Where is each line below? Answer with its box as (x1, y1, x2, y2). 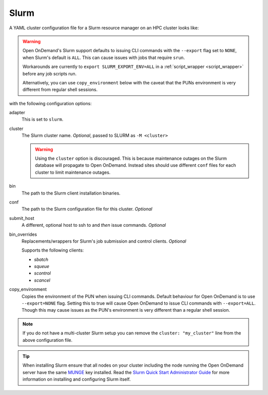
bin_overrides (9, 231, 37, 237)
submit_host (9, 215, 34, 221)
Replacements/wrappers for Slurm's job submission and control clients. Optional (21, 238, 186, 244)
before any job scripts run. (22, 70, 77, 76)
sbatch (34, 256, 49, 263)
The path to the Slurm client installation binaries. (21, 190, 121, 196)
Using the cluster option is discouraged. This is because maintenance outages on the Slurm (35, 155, 227, 161)
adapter (9, 110, 25, 116)
